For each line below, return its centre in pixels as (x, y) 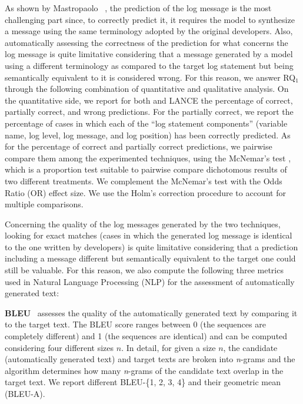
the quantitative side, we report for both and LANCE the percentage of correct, (149, 100)
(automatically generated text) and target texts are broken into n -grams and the (150, 359)
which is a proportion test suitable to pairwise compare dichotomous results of (146, 169)
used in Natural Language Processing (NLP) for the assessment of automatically (150, 281)
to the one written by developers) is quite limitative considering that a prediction (151, 246)
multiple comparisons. (44, 204)
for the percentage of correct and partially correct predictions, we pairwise (139, 146)
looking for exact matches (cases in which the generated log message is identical (149, 235)
